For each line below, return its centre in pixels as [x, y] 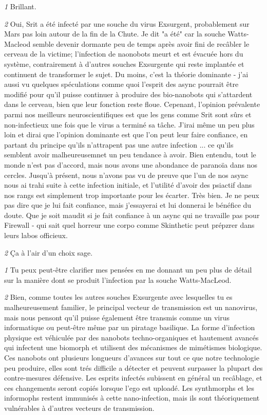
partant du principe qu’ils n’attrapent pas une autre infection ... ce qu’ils [119, 144]
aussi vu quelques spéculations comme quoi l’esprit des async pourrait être [121, 84]
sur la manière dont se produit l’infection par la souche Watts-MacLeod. [118, 279]
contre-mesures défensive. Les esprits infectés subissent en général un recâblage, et [133, 378]
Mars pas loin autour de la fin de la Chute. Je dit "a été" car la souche [115, 34]
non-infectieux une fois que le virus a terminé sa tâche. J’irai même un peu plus [129, 124]
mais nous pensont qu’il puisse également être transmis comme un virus [117, 317]
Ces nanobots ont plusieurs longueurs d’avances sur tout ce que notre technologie [132, 357]
